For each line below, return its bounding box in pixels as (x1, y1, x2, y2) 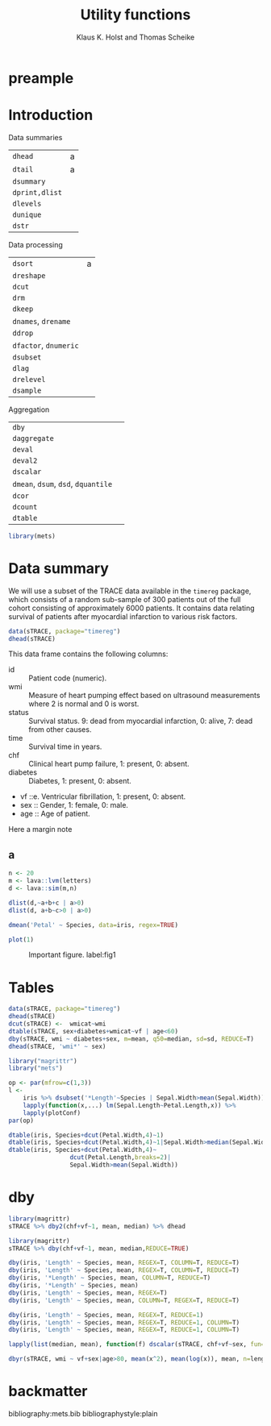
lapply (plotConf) (23, 1108, 81, 1117)
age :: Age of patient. (19, 809, 90, 819)
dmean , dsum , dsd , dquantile (12, 478, 113, 489)
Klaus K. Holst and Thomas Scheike (76, 32, 195, 42)
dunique (12, 210, 42, 219)
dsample (12, 385, 42, 395)
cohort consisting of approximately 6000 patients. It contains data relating (8, 603, 256, 613)
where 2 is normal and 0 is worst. (28, 699, 140, 709)
